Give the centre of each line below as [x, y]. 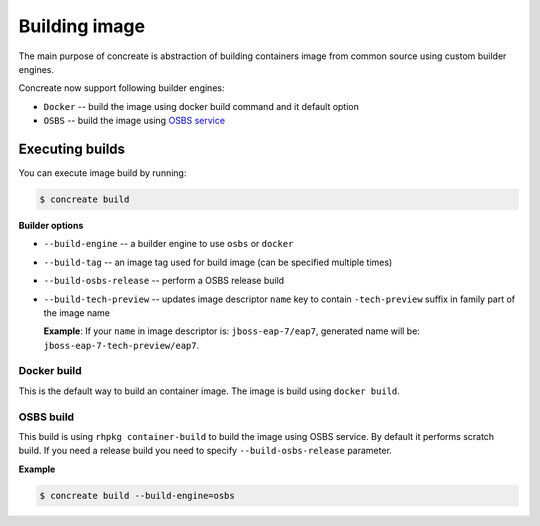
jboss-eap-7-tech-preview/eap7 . [121, 345]
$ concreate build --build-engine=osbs [137, 495]
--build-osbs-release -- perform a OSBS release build [164, 281]
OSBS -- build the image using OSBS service [134, 121]
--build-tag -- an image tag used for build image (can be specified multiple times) [218, 262]
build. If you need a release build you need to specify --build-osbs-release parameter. [205, 451]
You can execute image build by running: [102, 173]
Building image [81, 26]
